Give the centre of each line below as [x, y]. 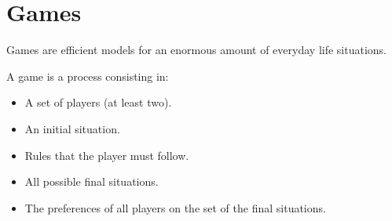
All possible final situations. [92, 181]
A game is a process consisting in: [88, 76]
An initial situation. [72, 128]
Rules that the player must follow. [107, 155]
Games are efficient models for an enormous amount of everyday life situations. [196, 50]
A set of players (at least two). [98, 102]
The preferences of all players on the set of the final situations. [175, 207]
